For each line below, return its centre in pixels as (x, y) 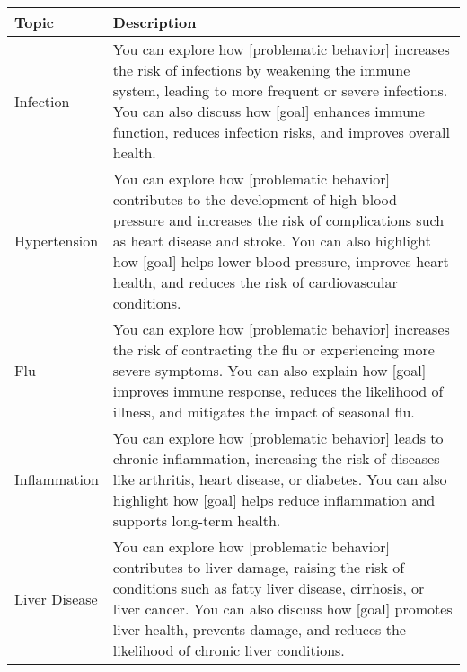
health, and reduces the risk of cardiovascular (255, 282)
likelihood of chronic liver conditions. (229, 650)
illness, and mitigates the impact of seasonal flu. (264, 412)
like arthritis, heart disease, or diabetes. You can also (280, 479)
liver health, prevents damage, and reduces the (259, 629)
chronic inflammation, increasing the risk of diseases (276, 458)
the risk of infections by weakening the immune (261, 70)
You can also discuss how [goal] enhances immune (269, 111)
